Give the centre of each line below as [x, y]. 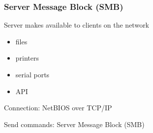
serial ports [32, 74]
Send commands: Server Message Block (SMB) [74, 124]
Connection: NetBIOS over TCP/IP [58, 108]
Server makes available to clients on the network [77, 25]
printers [27, 58]
